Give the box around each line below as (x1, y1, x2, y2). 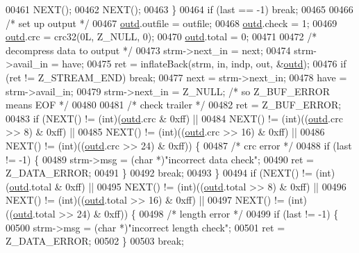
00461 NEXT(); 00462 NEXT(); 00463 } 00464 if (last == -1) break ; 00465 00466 (6, 2, 353, 16)
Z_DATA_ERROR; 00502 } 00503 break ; (6, 234, 184, 248)
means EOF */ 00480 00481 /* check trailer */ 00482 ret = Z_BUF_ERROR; (6, 97, 342, 112)
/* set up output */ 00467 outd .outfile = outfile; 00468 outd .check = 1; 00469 (6, 15, 337, 30)
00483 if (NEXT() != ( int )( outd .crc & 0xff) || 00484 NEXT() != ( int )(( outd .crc (6, 111, 343, 125)
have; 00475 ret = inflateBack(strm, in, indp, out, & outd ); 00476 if (62, 56, 347, 71)
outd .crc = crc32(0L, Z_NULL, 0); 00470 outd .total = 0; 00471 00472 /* (6, 29, 317, 44)
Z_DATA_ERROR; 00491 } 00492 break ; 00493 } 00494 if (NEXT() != (6, 165, 312, 180)
